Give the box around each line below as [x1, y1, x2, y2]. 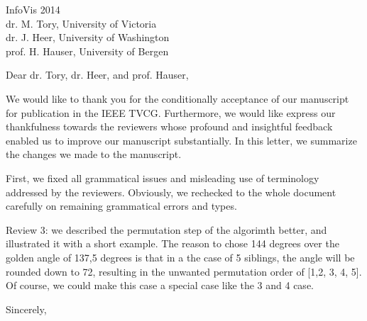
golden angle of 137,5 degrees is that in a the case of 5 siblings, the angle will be [6, 249, 355, 264]
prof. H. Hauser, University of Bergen [6, 43, 169, 58]
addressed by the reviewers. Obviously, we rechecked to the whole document [6, 184, 336, 199]
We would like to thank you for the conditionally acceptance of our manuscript [6, 91, 349, 106]
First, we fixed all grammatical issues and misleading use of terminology [6, 170, 319, 185]
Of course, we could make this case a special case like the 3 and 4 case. [6, 278, 314, 293]
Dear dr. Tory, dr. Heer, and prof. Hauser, [6, 67, 189, 82]
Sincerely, [6, 301, 47, 316]
